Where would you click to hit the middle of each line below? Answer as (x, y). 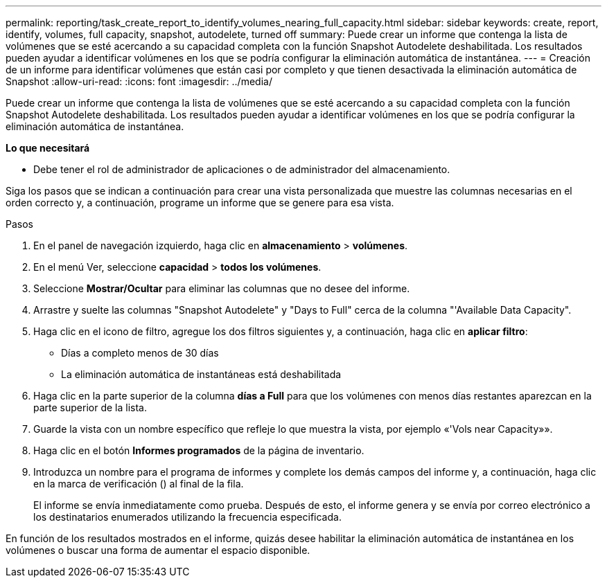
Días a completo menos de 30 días (140, 353)
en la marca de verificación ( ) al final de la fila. (139, 484)
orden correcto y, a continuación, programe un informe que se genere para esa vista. (200, 203)
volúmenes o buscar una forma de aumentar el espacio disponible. (158, 550)
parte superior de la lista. (90, 407)
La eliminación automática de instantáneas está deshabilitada (201, 374)
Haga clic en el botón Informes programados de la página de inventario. (199, 450)
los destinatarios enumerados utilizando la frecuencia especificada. (187, 517)
